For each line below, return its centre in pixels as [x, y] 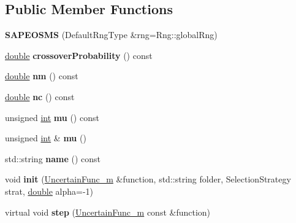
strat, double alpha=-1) [49, 191]
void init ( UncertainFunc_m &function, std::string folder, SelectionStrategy [148, 179]
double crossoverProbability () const [79, 55]
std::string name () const [53, 158]
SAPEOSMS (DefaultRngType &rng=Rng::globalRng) [111, 35]
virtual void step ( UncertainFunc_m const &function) [108, 212]
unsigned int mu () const [52, 117]
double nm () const [42, 76]
